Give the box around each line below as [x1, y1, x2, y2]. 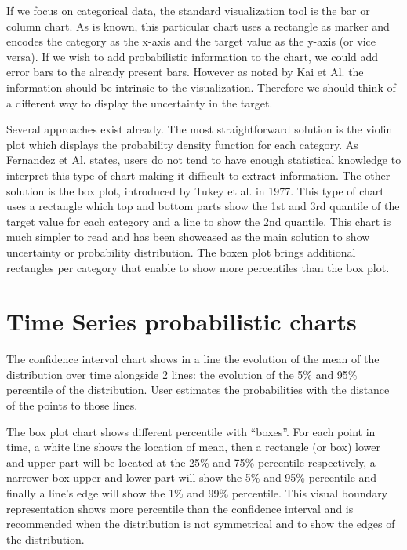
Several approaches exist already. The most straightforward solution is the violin [6, 121, 393, 137]
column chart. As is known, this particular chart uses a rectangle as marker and [6, 17, 390, 34]
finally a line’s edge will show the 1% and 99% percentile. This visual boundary [6, 484, 388, 501]
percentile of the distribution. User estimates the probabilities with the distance [6, 381, 390, 398]
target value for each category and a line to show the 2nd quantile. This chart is [6, 213, 391, 229]
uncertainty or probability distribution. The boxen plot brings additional [6, 243, 356, 260]
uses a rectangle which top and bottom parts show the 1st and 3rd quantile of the [6, 198, 400, 214]
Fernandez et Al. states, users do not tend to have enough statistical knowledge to [6, 151, 402, 168]
